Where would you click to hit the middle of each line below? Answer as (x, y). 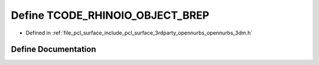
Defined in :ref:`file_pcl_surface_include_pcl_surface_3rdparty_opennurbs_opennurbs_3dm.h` (139, 33)
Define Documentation (53, 49)
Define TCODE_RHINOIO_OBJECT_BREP (110, 15)
